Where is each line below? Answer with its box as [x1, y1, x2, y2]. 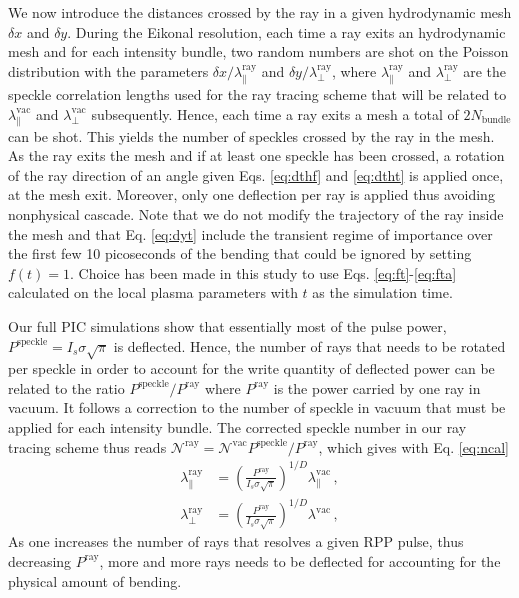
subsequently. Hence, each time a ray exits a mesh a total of [91, 103, 459, 124]
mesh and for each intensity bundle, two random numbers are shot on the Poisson [8, 41, 509, 62]
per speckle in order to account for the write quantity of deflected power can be [8, 358, 495, 379]
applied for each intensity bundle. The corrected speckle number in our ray [8, 417, 467, 438]
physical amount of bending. [8, 570, 182, 591]
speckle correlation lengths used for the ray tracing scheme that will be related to [8, 84, 507, 105]
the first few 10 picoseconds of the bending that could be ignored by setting [8, 243, 472, 264]
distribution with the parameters [8, 60, 209, 81]
